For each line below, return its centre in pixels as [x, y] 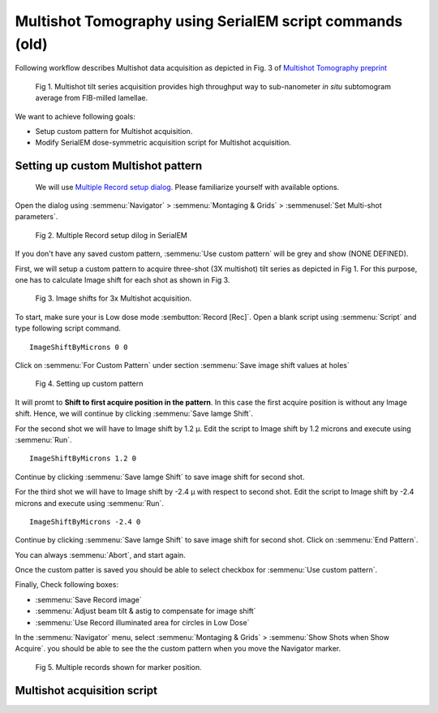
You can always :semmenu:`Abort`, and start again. [100, 555]
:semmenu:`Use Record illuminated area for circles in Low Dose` [142, 622]
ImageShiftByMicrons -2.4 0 [85, 521]
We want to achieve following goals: [75, 116]
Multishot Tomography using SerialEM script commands [209, 21]
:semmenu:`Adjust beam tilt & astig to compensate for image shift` [146, 611]
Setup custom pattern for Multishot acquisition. [114, 131]
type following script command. [68, 328]
